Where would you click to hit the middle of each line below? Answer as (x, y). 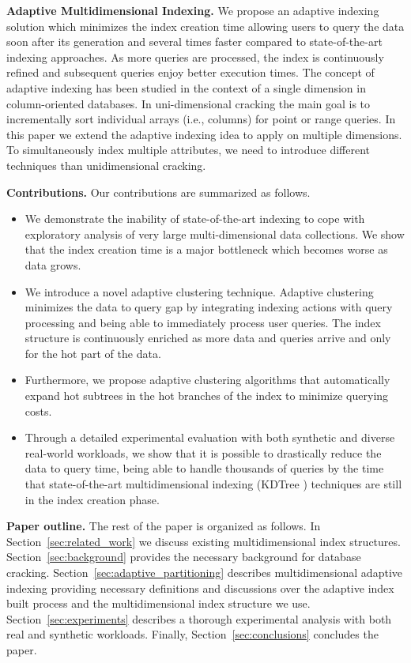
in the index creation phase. (92, 499)
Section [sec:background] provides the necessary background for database (184, 557)
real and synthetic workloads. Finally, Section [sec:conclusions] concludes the (192, 634)
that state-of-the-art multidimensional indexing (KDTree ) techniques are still (213, 484)
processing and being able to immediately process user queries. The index (203, 322)
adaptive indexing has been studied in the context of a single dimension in (186, 87)
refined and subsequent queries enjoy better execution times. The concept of (190, 72)
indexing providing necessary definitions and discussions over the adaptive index (200, 588)
